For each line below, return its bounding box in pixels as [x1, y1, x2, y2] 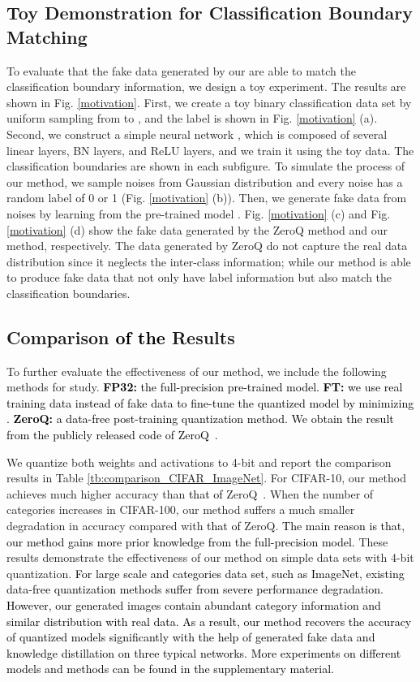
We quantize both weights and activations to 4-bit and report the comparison [6, 453, 392, 470]
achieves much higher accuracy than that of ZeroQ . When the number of [6, 485, 374, 502]
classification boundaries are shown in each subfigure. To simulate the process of [6, 158, 405, 175]
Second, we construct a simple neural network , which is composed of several [6, 125, 388, 142]
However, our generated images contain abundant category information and [6, 597, 381, 614]
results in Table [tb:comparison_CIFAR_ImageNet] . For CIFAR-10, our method [6, 469, 406, 486]
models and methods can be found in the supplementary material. [6, 660, 334, 677]
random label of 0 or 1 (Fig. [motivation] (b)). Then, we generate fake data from [6, 189, 407, 206]
